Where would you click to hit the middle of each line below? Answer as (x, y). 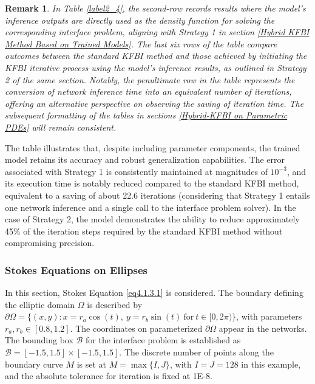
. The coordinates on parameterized (136, 328)
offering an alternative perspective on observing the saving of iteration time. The (154, 103)
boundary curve (34, 364)
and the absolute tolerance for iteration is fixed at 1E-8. (109, 376)
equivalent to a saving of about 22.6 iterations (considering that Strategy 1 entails (157, 195)
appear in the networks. (263, 328)
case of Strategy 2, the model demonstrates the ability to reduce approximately (152, 219)
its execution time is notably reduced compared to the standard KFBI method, (152, 183)
